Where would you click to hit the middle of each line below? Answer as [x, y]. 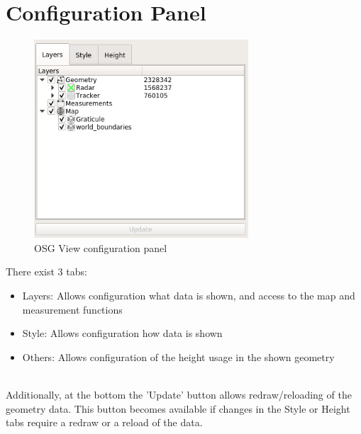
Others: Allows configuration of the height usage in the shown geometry [178, 356]
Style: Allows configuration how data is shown [122, 333]
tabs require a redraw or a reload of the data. [104, 422]
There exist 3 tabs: [46, 272]
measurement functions [72, 309]
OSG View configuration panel [101, 247]
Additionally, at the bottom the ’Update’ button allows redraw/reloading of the [179, 394]
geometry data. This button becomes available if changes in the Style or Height [178, 408]
